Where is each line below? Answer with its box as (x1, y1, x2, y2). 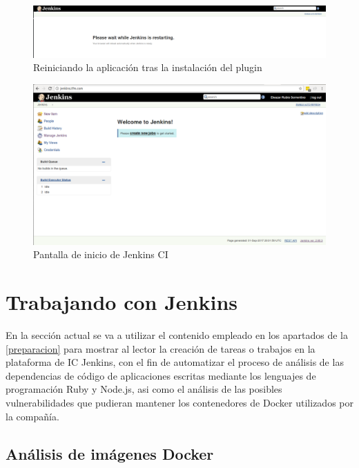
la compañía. (6, 409, 59, 423)
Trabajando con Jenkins (6, 288, 238, 316)
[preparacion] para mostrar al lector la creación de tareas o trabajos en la (6, 341, 316, 355)
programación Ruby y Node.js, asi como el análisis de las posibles (6, 382, 282, 396)
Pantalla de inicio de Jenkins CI (33, 247, 168, 262)
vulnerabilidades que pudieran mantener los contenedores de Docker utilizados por (6, 395, 353, 409)
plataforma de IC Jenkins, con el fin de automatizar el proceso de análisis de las (6, 355, 344, 369)
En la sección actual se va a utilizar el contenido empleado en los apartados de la (6, 327, 348, 342)
